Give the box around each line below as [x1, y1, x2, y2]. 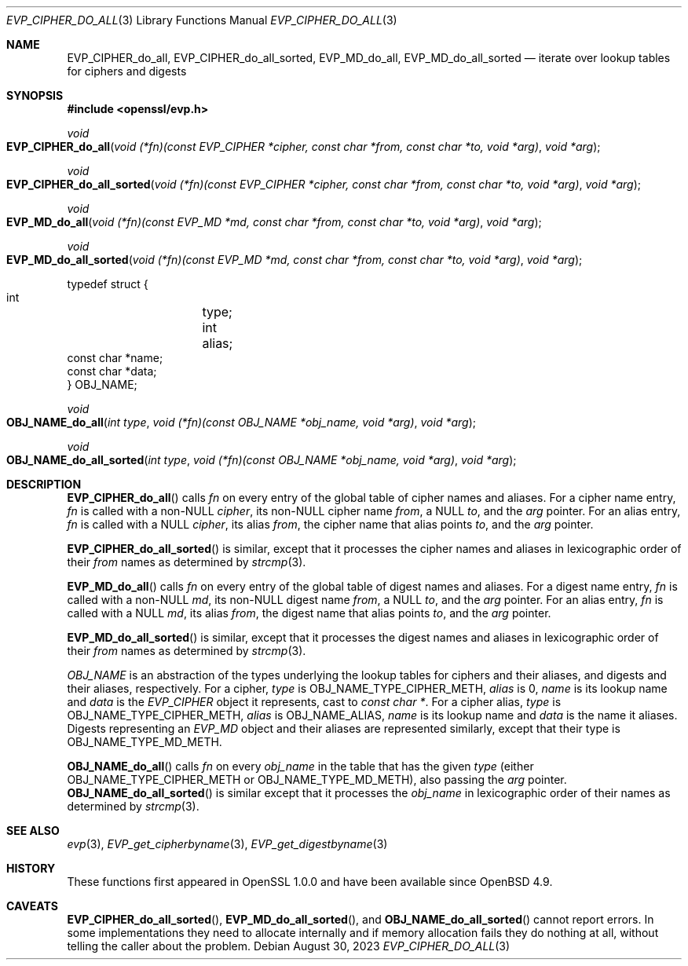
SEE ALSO [6, 824, 60, 837]
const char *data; [67, 364, 157, 378]
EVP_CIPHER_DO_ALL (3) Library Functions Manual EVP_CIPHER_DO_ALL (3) [6, 13, 397, 27]
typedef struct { [67, 277, 148, 291]
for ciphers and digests [67, 64, 187, 78]
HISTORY [6, 862, 56, 875]
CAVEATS [6, 899, 58, 913]
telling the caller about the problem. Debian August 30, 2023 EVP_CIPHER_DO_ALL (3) [67, 939, 511, 953]
